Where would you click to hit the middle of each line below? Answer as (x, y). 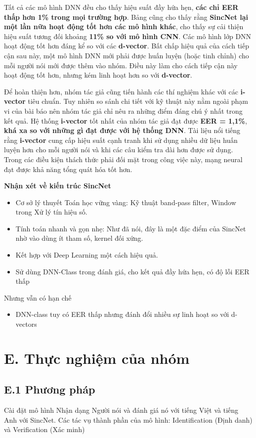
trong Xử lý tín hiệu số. (51, 212)
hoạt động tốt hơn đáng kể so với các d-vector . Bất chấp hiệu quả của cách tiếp (127, 46)
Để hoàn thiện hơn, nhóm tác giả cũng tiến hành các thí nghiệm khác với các (121, 91)
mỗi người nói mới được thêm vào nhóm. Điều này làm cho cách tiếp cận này (121, 65)
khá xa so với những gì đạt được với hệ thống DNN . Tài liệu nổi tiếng (122, 130)
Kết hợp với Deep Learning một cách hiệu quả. (87, 255)
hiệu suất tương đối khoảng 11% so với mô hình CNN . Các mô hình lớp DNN (128, 36)
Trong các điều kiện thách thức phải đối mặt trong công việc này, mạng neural (123, 159)
